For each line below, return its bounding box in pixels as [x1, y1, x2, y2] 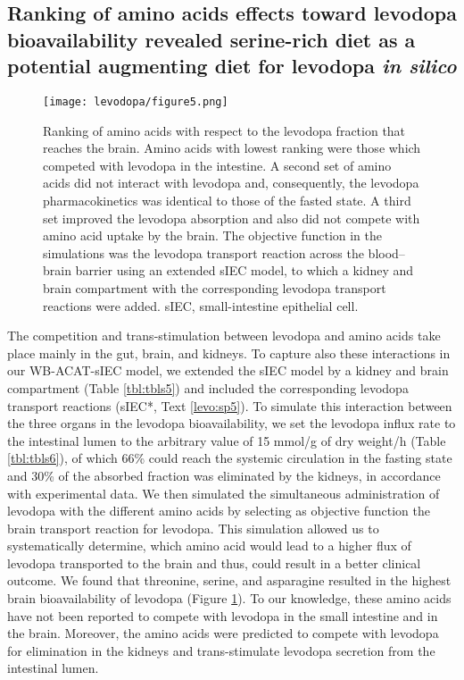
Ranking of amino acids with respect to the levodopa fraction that [43, 121, 406, 139]
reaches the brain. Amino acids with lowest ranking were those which [43, 139, 421, 157]
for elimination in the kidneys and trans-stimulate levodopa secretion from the [7, 641, 435, 659]
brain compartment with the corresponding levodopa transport [43, 278, 386, 297]
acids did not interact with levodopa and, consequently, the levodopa [43, 173, 419, 192]
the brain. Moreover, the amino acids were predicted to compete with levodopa [7, 624, 439, 642]
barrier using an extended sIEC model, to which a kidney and [75, 261, 414, 280]
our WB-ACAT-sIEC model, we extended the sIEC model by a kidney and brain [7, 361, 449, 380]
